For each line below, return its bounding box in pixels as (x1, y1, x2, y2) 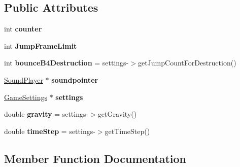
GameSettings (4, 91, 47, 102)
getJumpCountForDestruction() (138, 57, 236, 68)
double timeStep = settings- (4, 125, 95, 136)
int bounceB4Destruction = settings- (4, 57, 129, 68)
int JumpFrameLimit (4, 40, 77, 51)
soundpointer (51, 74, 98, 85)
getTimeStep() (105, 125, 150, 136)
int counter (4, 23, 42, 34)
